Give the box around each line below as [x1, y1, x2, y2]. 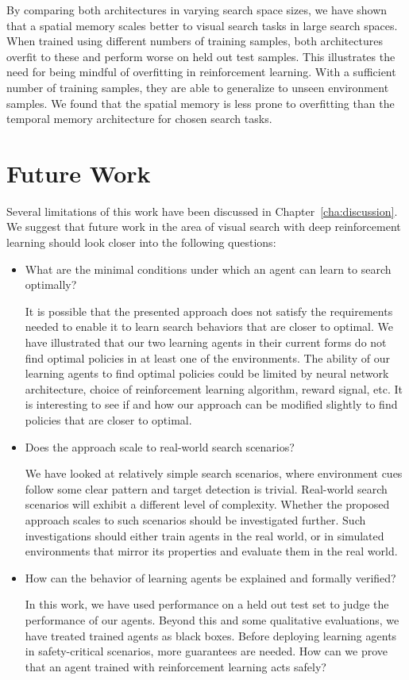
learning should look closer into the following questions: [6, 234, 276, 251]
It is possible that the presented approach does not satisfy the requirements [25, 302, 393, 319]
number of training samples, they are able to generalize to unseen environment [6, 79, 389, 95]
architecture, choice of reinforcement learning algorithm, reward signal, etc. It [25, 380, 403, 397]
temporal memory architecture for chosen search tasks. [6, 110, 272, 127]
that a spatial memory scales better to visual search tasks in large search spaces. [6, 17, 398, 33]
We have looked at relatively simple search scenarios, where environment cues [25, 465, 403, 482]
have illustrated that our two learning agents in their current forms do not [25, 334, 387, 351]
